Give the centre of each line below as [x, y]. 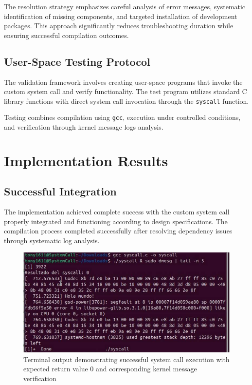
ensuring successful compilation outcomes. [66, 35]
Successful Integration [60, 191]
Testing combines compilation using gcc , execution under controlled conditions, [122, 117]
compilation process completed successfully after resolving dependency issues [118, 231]
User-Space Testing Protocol [77, 61]
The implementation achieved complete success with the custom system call [117, 212]
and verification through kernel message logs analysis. [84, 127]
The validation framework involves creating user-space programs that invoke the [123, 82]
